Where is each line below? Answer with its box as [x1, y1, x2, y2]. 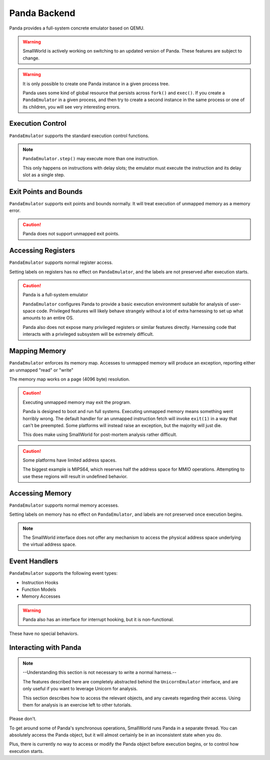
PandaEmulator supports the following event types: [9, 570, 117, 576]
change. [22, 55, 40, 61]
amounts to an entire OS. [22, 315, 74, 321]
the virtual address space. [22, 541, 76, 548]
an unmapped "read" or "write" [9, 367, 73, 373]
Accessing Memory [9, 489, 72, 498]
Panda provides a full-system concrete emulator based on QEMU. [9, 25, 144, 31]
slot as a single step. [22, 172, 65, 178]
